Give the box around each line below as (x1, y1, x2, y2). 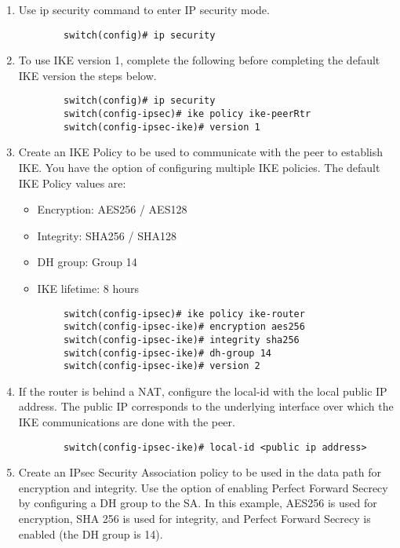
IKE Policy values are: (18, 174, 126, 191)
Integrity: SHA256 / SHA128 (37, 227, 176, 243)
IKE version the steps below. (18, 67, 157, 83)
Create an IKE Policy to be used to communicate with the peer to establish (18, 144, 384, 160)
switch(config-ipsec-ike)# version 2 (64, 360, 260, 372)
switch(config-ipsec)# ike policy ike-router (64, 308, 305, 320)
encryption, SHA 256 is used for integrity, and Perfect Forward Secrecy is (18, 510, 371, 527)
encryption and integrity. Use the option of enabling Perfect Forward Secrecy (18, 479, 388, 495)
